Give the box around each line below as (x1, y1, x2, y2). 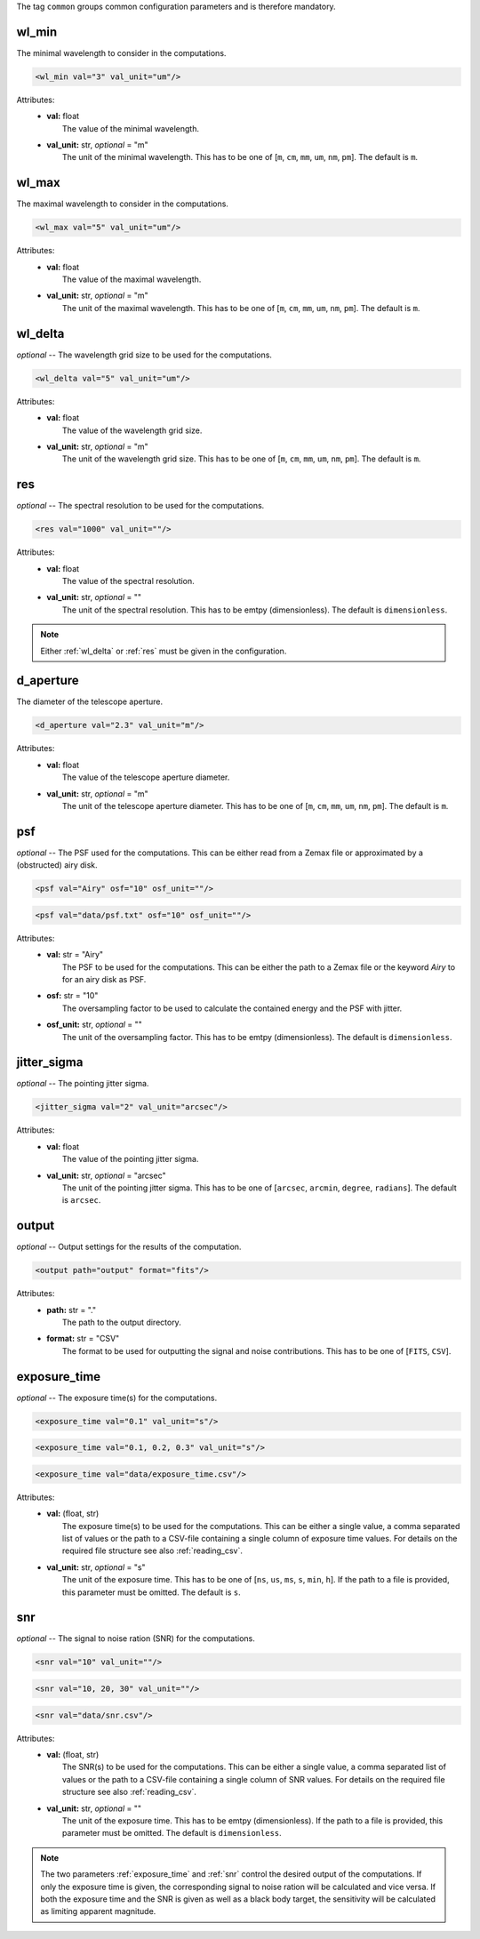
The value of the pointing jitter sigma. (62, 1154, 199, 1165)
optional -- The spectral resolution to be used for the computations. (16, 501, 265, 511)
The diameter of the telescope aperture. (16, 696, 164, 707)
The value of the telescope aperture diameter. (62, 772, 230, 782)
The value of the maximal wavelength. (62, 274, 202, 284)
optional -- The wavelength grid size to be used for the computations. (16, 349, 273, 360)
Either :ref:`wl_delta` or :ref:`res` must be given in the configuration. (40, 645, 287, 656)
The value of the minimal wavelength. (62, 123, 200, 133)
